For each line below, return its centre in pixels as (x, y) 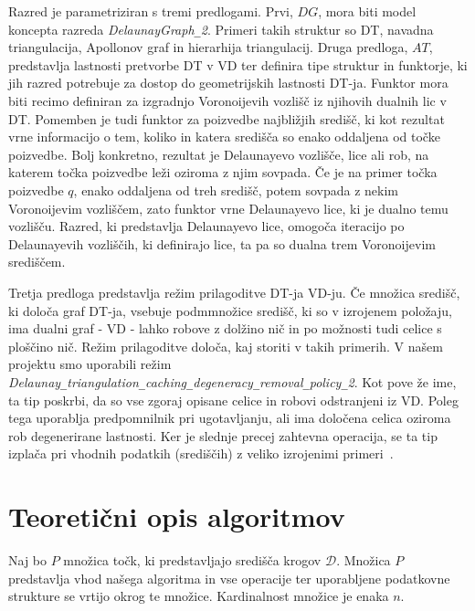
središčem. (37, 262)
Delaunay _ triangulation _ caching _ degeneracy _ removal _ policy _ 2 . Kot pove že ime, (232, 381)
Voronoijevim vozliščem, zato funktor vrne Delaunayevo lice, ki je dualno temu (228, 208)
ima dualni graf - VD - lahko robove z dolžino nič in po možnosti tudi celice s (225, 328)
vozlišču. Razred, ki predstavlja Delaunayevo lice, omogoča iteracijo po (206, 226)
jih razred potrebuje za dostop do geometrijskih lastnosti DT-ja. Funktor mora (228, 83)
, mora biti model (367, 11)
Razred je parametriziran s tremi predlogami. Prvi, (151, 11)
